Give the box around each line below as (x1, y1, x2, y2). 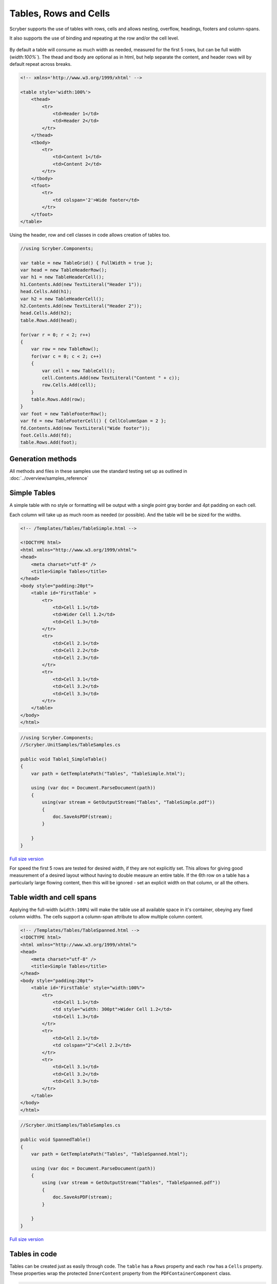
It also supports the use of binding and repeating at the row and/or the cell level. (9, 35, 180, 41)
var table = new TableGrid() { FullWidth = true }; (20, 260, 153, 266)
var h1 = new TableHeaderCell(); (20, 274, 105, 280)
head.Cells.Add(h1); (20, 289, 72, 295)
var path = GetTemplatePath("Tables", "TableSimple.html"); (31, 770, 186, 777)
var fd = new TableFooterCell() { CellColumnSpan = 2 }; (20, 418, 167, 424)
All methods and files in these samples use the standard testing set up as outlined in (9, 468, 187, 474)
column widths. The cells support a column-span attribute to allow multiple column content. (9, 914, 204, 920)
